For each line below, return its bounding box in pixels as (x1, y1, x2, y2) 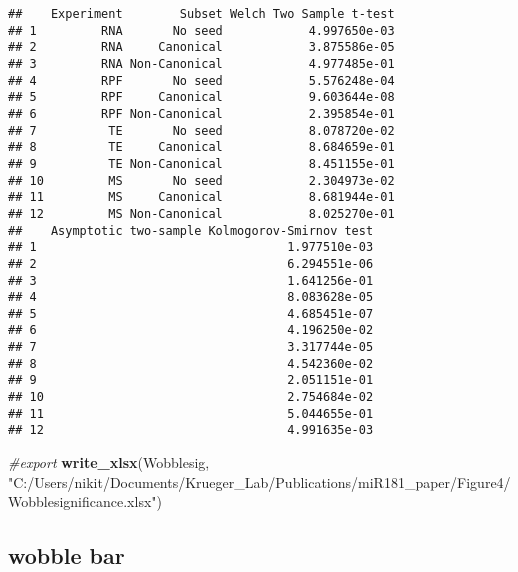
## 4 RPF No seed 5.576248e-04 (8, 73, 395, 88)
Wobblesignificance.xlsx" (8, 491, 157, 512)
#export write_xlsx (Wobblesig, (8, 452, 210, 473)
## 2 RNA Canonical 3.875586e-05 (8, 40, 395, 55)
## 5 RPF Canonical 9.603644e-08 (8, 90, 395, 105)
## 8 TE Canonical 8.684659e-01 (8, 140, 395, 155)
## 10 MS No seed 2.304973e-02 (8, 173, 395, 188)
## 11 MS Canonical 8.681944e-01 (8, 190, 395, 205)
